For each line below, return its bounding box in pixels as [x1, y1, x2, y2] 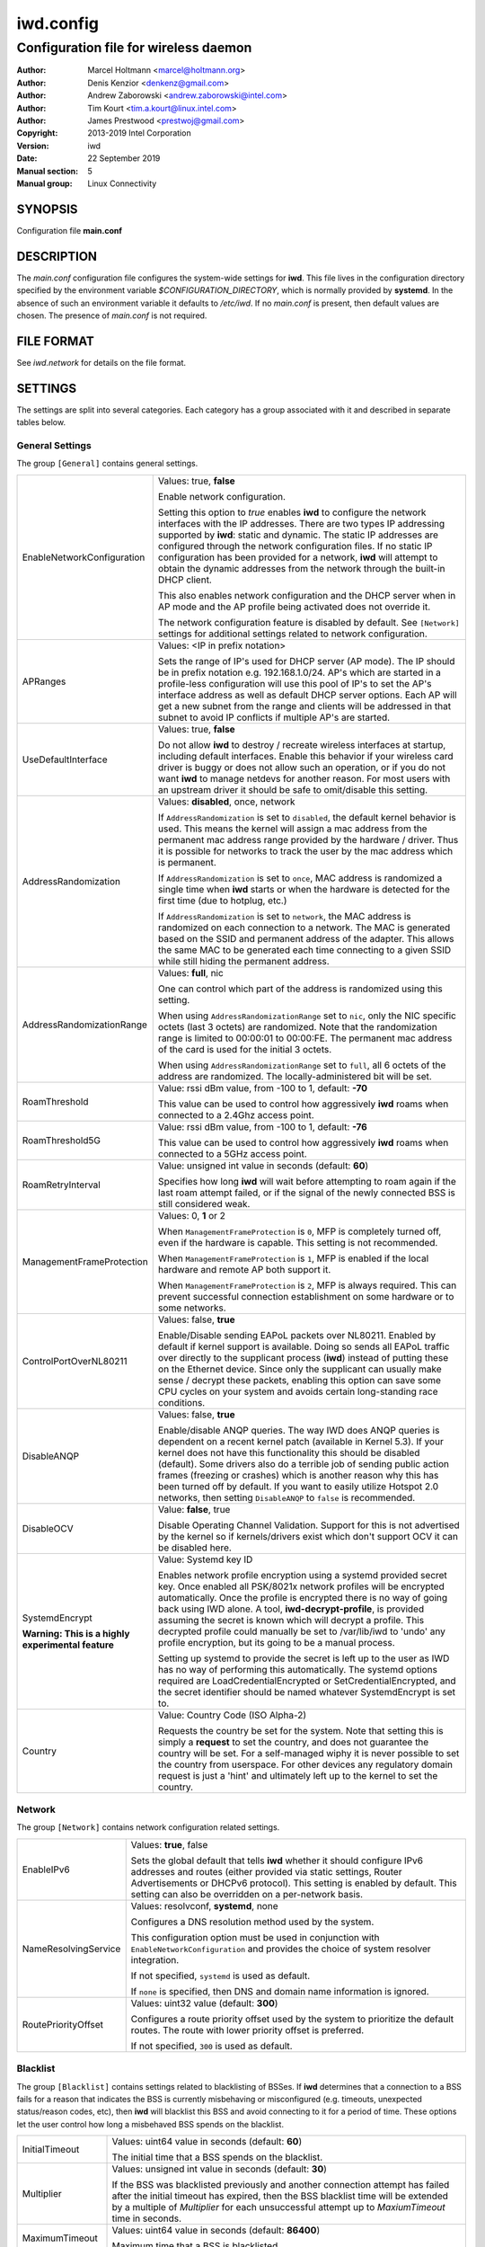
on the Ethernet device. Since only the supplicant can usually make [157, 1363, 442, 1375]
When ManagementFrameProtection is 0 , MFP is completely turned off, [157, 1225, 442, 1238]
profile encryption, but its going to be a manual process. [157, 1636, 395, 1648]
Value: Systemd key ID [157, 1553, 253, 1566]
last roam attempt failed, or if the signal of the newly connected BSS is [157, 1186, 455, 1199]
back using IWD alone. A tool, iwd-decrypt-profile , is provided [157, 1603, 425, 1615]
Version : [16, 140, 49, 151]
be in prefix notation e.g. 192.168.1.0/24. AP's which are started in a [157, 666, 442, 679]
